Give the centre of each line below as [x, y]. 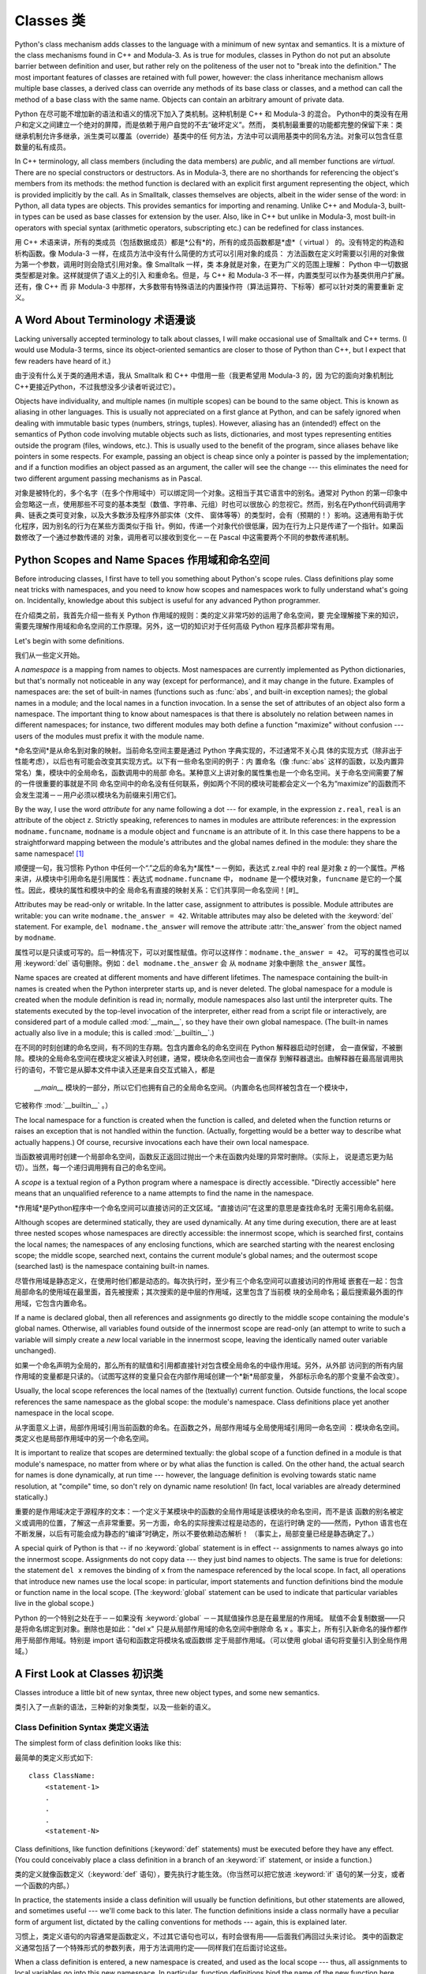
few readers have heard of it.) [63, 361]
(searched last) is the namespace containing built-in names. [112, 1267]
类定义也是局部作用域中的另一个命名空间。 [84, 1438]
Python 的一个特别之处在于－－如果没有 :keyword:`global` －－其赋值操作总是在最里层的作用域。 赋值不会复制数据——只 [210, 1618]
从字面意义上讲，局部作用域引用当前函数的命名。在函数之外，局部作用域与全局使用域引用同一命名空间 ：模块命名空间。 [209, 1427]
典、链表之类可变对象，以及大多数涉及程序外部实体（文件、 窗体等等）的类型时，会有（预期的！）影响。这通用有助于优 [209, 515]
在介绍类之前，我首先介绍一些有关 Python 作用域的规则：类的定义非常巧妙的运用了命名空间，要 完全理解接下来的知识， [209, 615]
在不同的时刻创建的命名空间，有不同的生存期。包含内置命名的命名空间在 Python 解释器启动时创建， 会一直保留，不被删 [209, 1047]
